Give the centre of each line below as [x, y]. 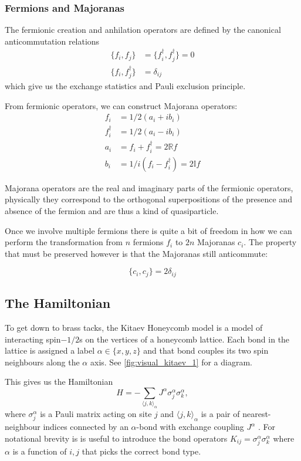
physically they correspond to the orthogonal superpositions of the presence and [148, 199]
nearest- [257, 414]
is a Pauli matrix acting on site [96, 414]
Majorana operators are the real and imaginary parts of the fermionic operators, [149, 187]
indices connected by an [86, 427]
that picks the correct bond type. [141, 451]
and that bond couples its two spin [206, 350]
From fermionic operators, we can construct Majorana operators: [121, 105]
